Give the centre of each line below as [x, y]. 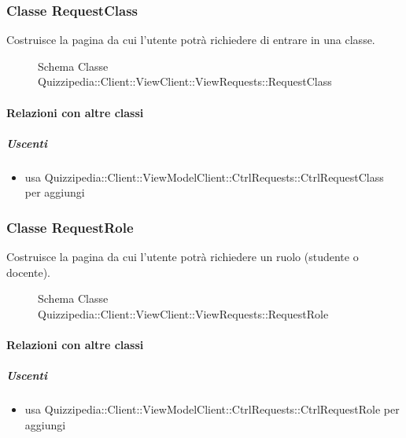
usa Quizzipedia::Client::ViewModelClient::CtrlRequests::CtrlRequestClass [204, 177]
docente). [28, 272]
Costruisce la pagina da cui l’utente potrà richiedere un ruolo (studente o [183, 257]
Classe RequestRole [70, 227]
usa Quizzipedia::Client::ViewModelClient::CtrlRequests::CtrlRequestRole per [212, 409]
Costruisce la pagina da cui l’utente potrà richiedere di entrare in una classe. [191, 40]
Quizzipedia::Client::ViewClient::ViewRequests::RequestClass [185, 81]
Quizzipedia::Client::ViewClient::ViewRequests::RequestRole [183, 313]
